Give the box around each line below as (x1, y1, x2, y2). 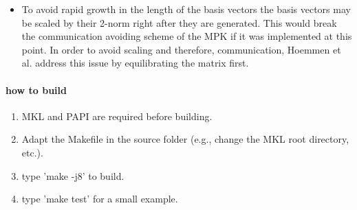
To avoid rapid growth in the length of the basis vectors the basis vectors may (21, 2, 351, 16)
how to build (6, 82, 67, 97)
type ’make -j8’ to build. (21, 168, 125, 183)
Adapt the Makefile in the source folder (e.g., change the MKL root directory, (21, 132, 349, 146)
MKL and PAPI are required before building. (21, 108, 213, 123)
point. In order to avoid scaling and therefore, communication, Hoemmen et (21, 42, 341, 56)
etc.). (21, 145, 43, 159)
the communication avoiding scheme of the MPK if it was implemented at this (21, 29, 352, 43)
